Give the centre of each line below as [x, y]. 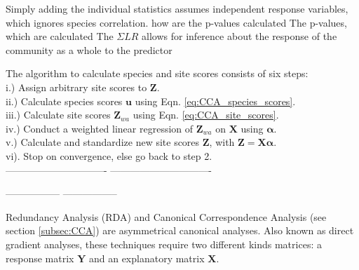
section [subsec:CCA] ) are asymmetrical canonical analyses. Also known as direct [180, 230]
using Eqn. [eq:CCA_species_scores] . [215, 101]
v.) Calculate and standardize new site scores [103, 142]
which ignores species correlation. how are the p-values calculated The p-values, [176, 22]
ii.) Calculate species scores [64, 101]
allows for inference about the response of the [239, 36]
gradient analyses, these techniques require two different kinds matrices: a [164, 244]
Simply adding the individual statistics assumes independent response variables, [177, 8]
